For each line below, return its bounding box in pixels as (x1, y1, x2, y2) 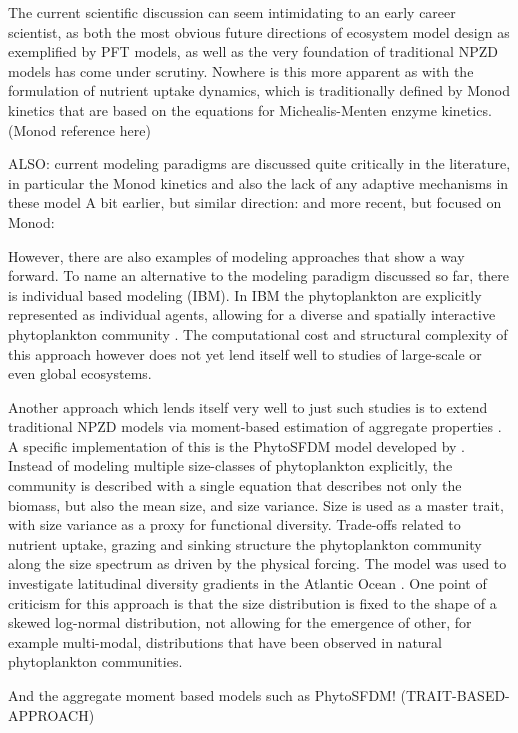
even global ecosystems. (8, 363, 152, 384)
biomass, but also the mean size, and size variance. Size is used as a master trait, (8, 494, 504, 515)
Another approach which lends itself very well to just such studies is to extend (8, 396, 488, 417)
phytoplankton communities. (8, 651, 183, 672)
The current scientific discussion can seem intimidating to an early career (8, 2, 456, 22)
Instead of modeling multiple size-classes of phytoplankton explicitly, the (8, 455, 453, 476)
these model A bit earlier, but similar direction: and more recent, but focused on (8, 192, 502, 213)
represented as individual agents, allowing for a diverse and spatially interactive (8, 304, 496, 325)
